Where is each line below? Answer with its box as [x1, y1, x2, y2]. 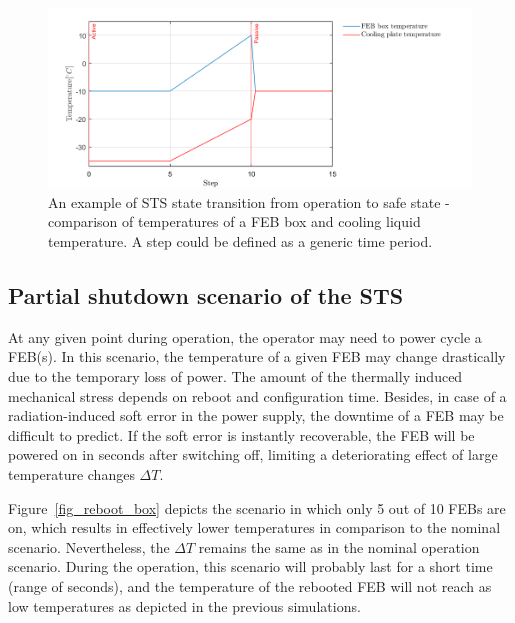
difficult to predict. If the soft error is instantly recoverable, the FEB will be [8, 424, 475, 445]
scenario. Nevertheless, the [8, 536, 170, 557]
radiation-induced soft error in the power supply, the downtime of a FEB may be [8, 405, 504, 426]
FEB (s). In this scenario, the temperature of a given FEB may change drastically [8, 346, 506, 367]
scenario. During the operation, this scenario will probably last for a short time [8, 556, 493, 577]
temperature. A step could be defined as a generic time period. [48, 231, 433, 252]
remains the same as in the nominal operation [198, 536, 480, 557]
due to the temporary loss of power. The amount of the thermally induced [8, 366, 463, 386]
